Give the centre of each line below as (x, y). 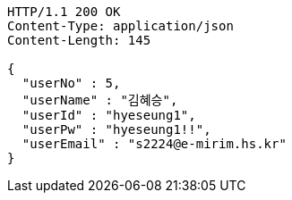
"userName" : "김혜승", (100, 100)
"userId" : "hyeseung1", (109, 115)
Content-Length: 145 (79, 40)
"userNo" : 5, (71, 83)
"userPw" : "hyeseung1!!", (116, 129)
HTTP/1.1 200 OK (64, 12)
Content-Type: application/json (120, 26)
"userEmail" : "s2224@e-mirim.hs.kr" (154, 144)
